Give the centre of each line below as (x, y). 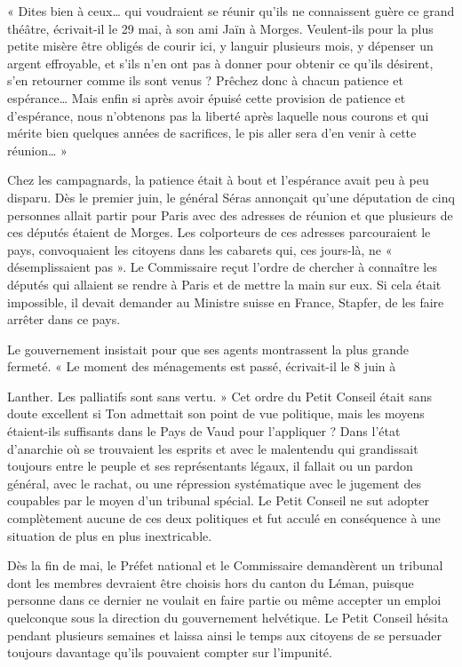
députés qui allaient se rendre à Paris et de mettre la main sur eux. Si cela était (224, 284)
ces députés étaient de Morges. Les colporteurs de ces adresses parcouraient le (219, 232)
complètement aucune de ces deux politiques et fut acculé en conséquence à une (224, 518)
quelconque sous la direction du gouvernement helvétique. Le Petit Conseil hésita (228, 617)
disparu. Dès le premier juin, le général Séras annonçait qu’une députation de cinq (231, 197)
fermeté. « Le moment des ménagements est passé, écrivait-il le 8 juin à (202, 366)
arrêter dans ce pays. (64, 319)
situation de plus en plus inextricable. (110, 535)
